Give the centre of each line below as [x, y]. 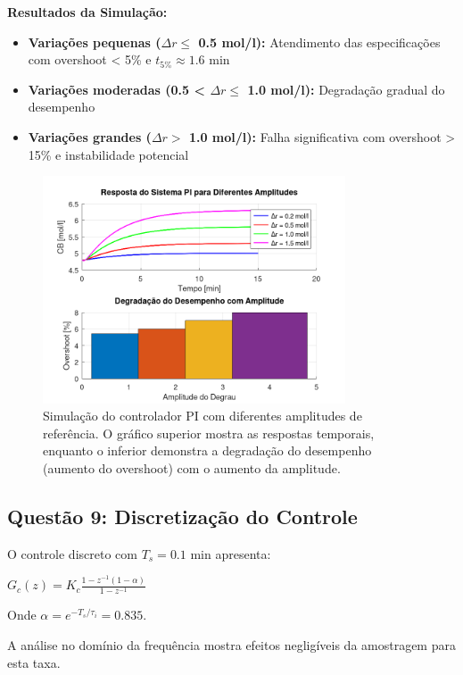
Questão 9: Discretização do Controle [182, 516]
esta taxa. [34, 662]
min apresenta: [231, 553]
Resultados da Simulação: [87, 12]
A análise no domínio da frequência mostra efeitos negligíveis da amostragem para [231, 644]
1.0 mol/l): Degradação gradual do [346, 89]
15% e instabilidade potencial [108, 154]
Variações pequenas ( [95, 42]
